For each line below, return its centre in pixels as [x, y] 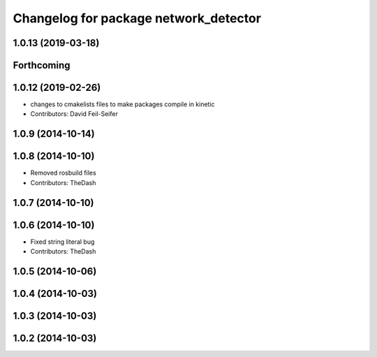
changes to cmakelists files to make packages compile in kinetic [123, 104]
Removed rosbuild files [64, 173]
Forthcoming [42, 65]
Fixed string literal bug [62, 242]
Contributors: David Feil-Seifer [74, 114]
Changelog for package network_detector [137, 18]
